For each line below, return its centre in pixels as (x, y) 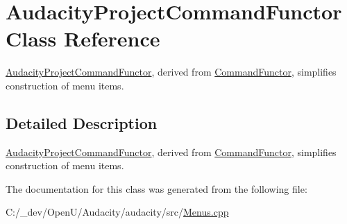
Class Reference (83, 38)
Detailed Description (82, 122)
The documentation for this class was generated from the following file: (156, 188)
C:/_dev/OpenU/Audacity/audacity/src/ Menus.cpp (117, 212)
